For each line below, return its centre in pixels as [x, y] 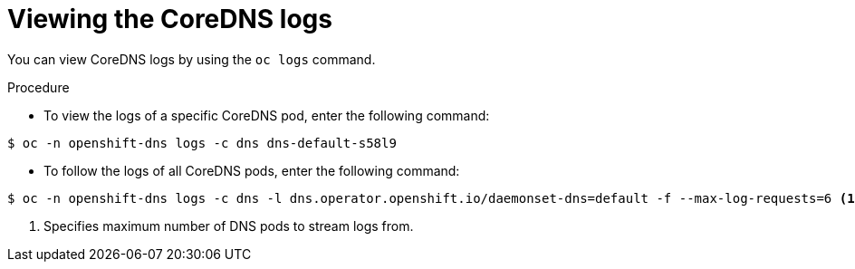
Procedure [38, 87]
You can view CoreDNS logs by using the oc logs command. [192, 59]
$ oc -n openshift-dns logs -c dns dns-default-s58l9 [202, 143]
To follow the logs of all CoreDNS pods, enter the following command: [252, 170]
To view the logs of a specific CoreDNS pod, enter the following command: [267, 115]
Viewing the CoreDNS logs [170, 19]
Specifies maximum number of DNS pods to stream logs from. [229, 226]
